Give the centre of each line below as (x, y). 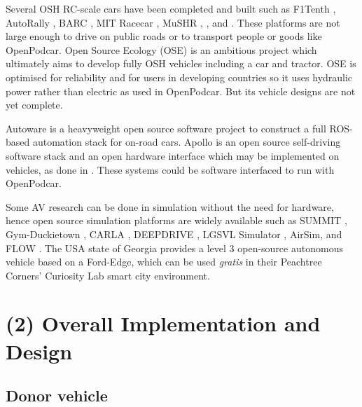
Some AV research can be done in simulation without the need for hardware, (170, 206)
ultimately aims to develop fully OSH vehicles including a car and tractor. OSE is (181, 63)
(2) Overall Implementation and (163, 323)
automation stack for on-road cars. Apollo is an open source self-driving (187, 142)
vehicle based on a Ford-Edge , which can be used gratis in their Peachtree (164, 262)
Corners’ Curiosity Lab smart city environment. (108, 275)
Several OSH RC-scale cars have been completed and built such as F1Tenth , (171, 8)
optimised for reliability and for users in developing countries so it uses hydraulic (179, 77)
